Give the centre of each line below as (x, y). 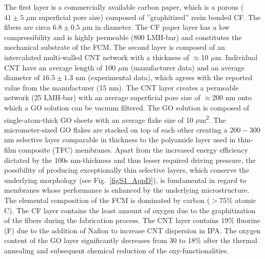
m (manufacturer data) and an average (183, 67)
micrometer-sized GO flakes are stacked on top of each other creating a (116, 129)
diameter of (22, 77)
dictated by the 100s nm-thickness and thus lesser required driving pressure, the (130, 160)
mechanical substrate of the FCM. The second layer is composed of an (115, 47)
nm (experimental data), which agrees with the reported (164, 77)
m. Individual (236, 57)
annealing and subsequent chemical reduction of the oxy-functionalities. (117, 250)
